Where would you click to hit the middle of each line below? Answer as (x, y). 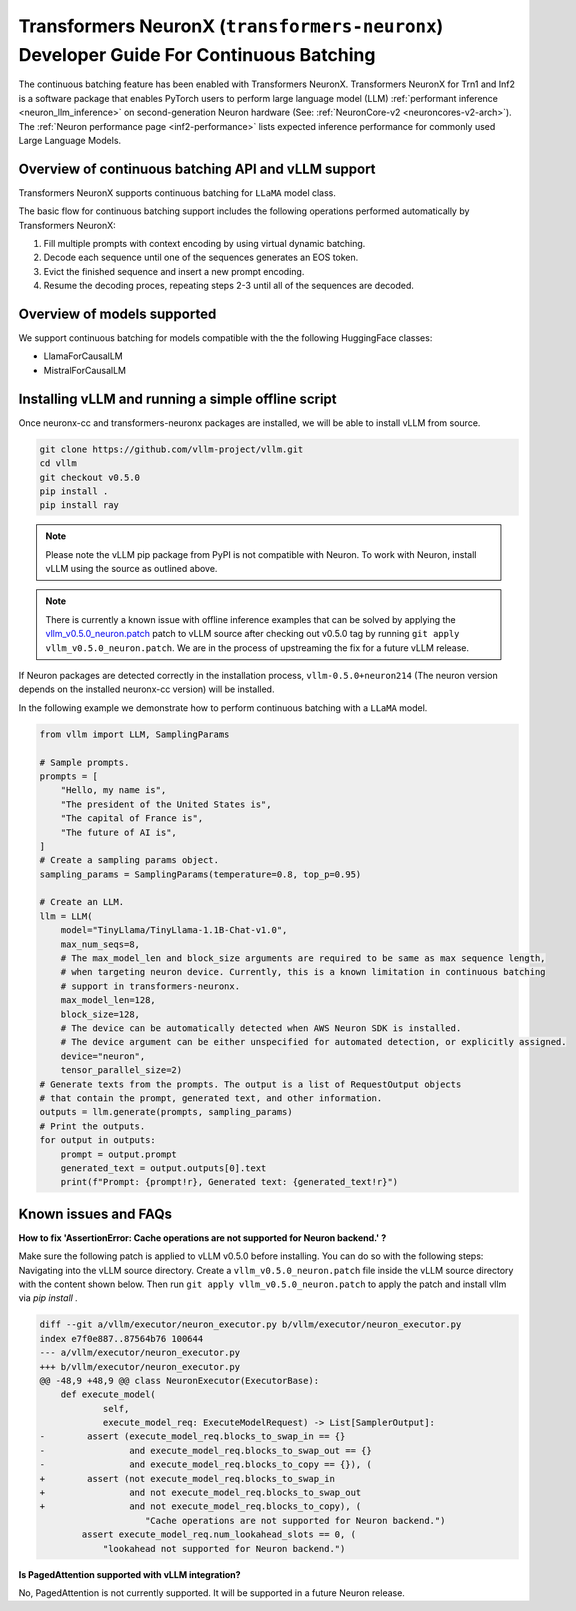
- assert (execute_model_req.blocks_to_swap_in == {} (192, 1436)
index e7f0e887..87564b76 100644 (121, 1338)
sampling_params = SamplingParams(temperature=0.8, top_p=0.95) (200, 874)
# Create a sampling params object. (129, 860)
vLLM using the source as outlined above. (131, 569)
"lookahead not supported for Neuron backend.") (224, 1548)
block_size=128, (100, 1014)
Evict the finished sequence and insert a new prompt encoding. (174, 271)
